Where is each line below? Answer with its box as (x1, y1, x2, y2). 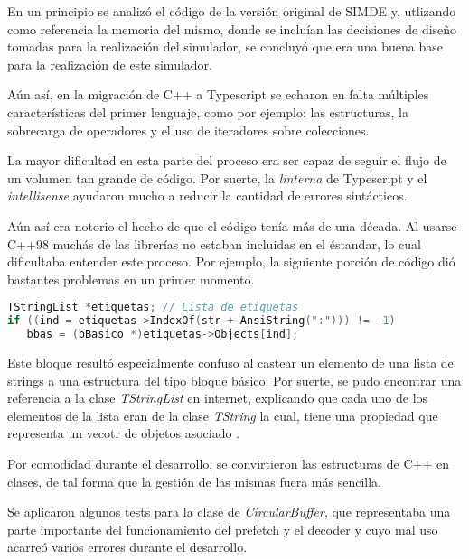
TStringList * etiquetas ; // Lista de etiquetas (7, 301, 299, 314)
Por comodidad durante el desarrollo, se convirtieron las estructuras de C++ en (7, 453, 449, 472)
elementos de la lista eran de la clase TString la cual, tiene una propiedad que (7, 405, 438, 424)
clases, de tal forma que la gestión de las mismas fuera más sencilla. (7, 471, 382, 490)
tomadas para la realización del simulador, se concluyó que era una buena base (7, 37, 443, 56)
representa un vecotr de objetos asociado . (7, 424, 240, 443)
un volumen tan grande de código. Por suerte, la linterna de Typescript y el (7, 168, 427, 187)
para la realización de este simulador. (7, 54, 212, 73)
